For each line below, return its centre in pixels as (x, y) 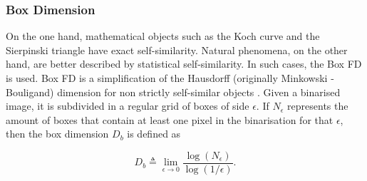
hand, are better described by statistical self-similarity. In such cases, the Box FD (184, 64)
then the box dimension (57, 134)
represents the (318, 106)
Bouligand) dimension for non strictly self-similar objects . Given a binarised (173, 92)
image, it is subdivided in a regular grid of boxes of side (128, 106)
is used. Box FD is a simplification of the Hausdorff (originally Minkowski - (170, 78)
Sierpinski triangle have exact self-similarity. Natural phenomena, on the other (177, 50)
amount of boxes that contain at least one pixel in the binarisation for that (170, 119)
